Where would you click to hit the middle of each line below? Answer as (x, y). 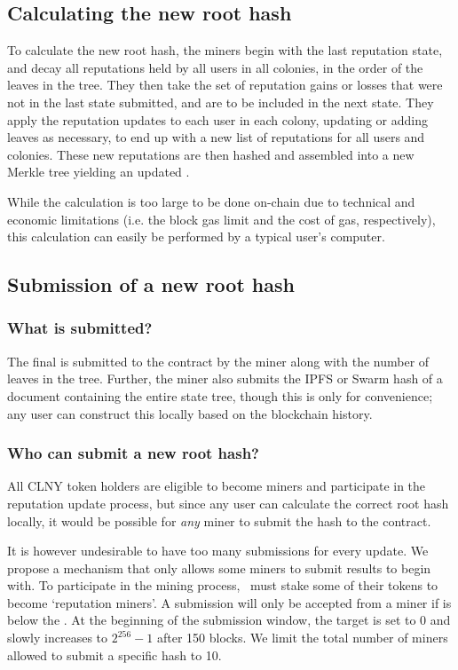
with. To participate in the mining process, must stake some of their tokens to (223, 585)
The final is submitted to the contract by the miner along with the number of (218, 361)
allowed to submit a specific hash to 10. (114, 654)
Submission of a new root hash (151, 284)
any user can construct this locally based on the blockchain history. (190, 413)
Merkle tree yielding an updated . (99, 172)
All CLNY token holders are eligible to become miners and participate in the (217, 486)
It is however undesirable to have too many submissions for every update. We (218, 551)
